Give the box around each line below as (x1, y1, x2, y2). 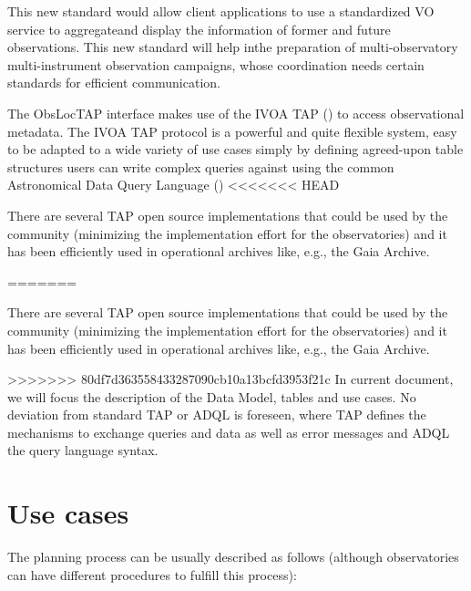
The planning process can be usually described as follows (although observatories (7, 547, 459, 566)
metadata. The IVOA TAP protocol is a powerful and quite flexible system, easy (7, 121, 457, 140)
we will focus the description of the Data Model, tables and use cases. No (7, 387, 416, 406)
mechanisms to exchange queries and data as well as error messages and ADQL (7, 422, 450, 441)
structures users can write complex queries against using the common (7, 157, 394, 176)
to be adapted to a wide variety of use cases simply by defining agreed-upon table (7, 140, 464, 159)
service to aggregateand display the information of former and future (7, 19, 391, 38)
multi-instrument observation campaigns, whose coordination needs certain (7, 55, 425, 74)
